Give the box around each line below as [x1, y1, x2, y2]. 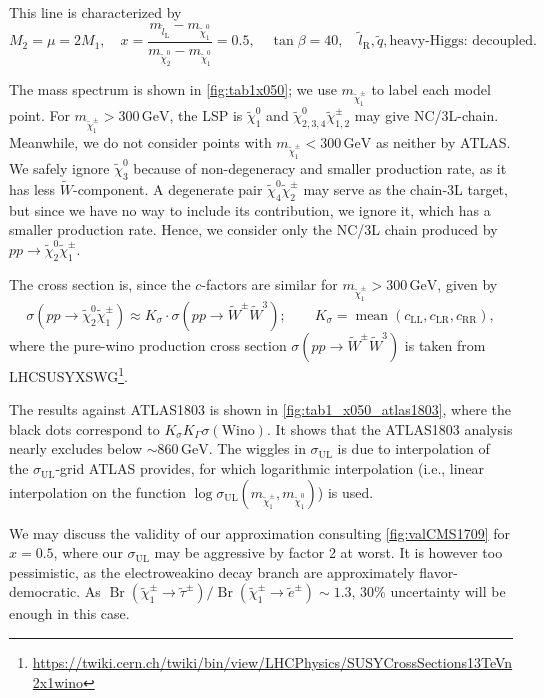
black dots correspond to [9, 418, 160, 439]
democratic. [9, 581, 81, 602]
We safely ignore [9, 157, 110, 178]
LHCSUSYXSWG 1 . [9, 363, 128, 386]
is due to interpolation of [337, 438, 490, 459]
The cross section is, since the [9, 273, 191, 294]
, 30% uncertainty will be [351, 581, 506, 602]
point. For [9, 105, 70, 126]
